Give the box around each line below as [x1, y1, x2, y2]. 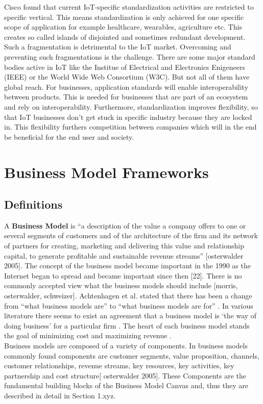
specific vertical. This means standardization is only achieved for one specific [4, 11, 244, 22]
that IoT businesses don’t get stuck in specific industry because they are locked [4, 111, 252, 122]
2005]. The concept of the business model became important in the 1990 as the [4, 260, 251, 271]
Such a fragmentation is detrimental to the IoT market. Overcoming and [4, 41, 231, 52]
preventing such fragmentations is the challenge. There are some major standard [4, 51, 255, 62]
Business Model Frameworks [4, 161, 209, 182]
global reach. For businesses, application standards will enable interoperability [4, 81, 249, 92]
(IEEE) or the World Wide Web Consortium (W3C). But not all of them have [4, 71, 250, 82]
